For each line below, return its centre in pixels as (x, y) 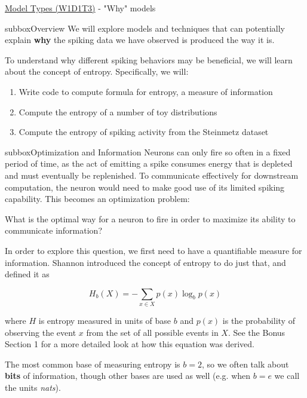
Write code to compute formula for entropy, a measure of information (146, 91)
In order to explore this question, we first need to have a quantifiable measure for (153, 250)
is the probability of (259, 321)
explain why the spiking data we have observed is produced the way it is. (140, 40)
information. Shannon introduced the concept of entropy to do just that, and (145, 262)
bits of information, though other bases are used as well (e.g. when (128, 376)
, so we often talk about (245, 364)
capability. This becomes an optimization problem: (97, 199)
